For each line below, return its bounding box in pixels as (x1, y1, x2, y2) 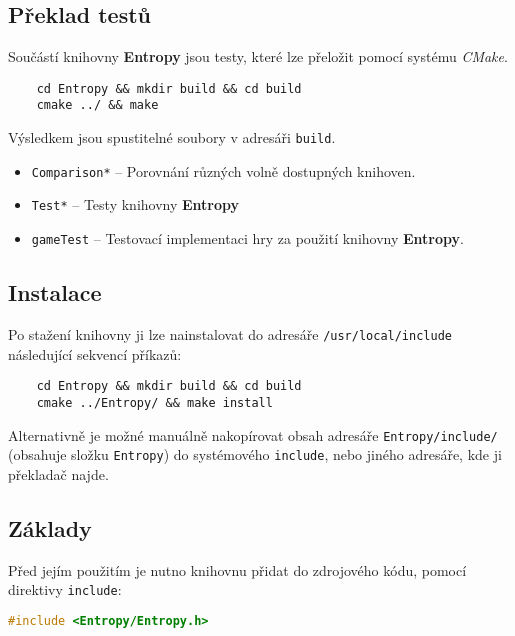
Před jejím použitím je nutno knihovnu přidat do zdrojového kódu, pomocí (8, 559, 467, 580)
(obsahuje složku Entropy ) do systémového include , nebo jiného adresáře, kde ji (8, 444, 502, 465)
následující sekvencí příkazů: (8, 343, 182, 364)
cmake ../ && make (36, 98, 159, 113)
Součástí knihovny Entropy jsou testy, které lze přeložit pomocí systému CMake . (8, 46, 508, 67)
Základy (8, 512, 92, 543)
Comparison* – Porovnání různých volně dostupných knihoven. (31, 160, 416, 181)
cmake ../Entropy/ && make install (36, 395, 273, 410)
